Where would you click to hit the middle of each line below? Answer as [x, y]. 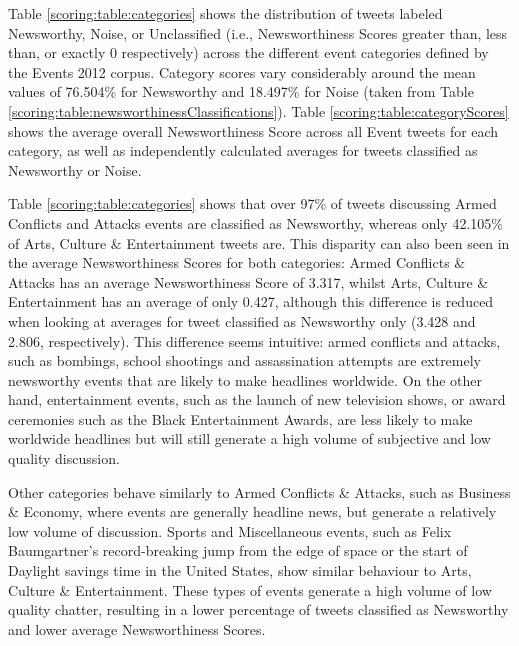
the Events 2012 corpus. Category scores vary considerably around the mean [242, 71]
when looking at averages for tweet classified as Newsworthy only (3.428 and [242, 320]
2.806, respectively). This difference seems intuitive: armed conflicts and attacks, [254, 340]
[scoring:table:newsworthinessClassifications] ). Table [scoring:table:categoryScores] [258, 110]
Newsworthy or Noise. [75, 169]
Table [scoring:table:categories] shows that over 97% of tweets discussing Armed [252, 203]
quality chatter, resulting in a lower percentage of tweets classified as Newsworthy [258, 609]
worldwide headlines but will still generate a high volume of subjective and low [249, 438]
